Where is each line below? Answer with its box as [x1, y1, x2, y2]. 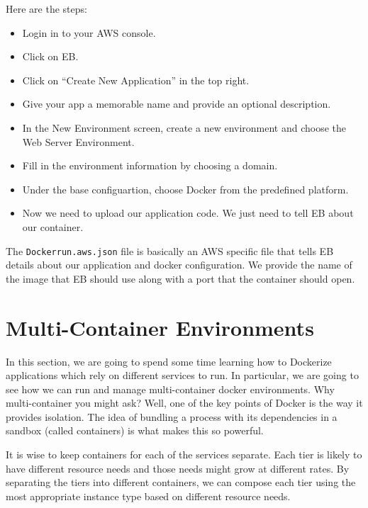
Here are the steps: [6, 1, 87, 16]
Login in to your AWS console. [22, 25, 156, 40]
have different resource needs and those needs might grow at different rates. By [6, 461, 350, 475]
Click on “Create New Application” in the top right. [22, 72, 250, 87]
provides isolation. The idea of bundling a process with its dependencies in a [6, 409, 338, 424]
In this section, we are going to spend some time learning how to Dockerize [6, 354, 332, 368]
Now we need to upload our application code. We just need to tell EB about [22, 205, 354, 220]
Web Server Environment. [22, 134, 135, 149]
